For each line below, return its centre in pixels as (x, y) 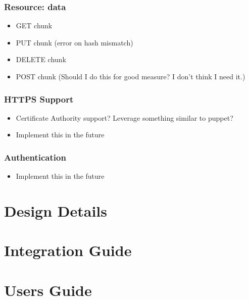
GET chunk (34, 26)
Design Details (56, 211)
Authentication (35, 157)
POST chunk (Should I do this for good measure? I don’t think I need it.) (131, 76)
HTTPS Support (39, 99)
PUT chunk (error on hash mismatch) (74, 42)
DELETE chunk (41, 59)
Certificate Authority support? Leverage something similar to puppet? (124, 117)
